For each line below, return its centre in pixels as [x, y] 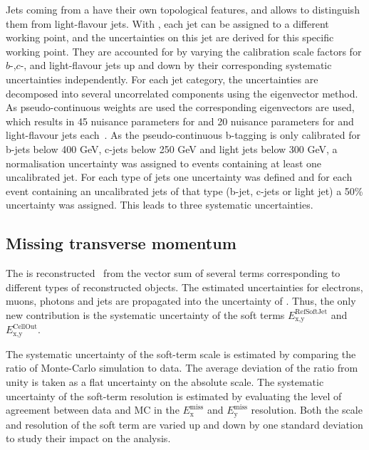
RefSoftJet [311, 312]
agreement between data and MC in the [93, 410]
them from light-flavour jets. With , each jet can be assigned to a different [167, 23]
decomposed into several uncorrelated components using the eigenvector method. [182, 93]
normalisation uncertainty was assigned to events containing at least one [164, 163]
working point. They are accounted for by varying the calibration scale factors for [184, 51]
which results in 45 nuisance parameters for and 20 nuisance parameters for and [180, 121]
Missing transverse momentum [121, 243]
